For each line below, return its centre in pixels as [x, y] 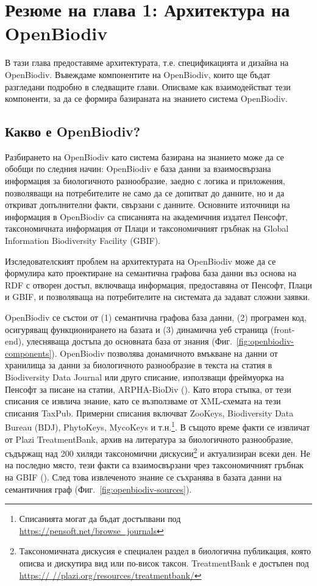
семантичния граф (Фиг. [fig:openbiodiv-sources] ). [98, 489]
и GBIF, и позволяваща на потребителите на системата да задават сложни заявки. [158, 297]
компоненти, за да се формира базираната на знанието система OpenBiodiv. [146, 98]
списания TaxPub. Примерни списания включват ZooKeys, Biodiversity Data [149, 413]
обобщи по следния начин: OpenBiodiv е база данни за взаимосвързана [138, 169]
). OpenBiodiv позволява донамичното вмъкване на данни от [165, 353]
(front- [283, 329]
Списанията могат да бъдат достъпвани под [100, 519]
